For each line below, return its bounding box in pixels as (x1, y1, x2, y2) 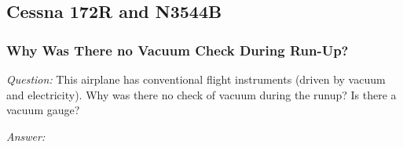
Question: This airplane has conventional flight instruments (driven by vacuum (6, 71, 386, 87)
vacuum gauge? (6, 102, 80, 118)
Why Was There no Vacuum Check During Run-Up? (6, 40, 349, 59)
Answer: (6, 127, 46, 144)
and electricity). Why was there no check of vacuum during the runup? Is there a (6, 86, 397, 102)
